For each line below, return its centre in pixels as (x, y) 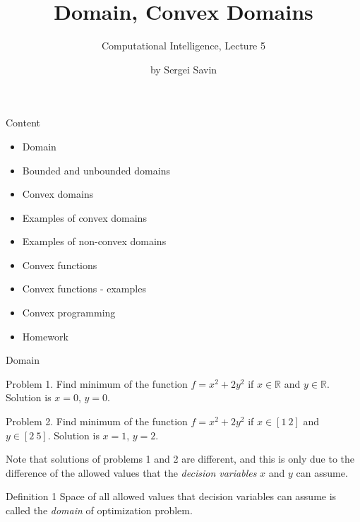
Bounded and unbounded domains (96, 170)
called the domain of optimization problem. (99, 510)
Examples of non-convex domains (94, 241)
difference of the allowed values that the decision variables (131, 472)
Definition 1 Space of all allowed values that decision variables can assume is (171, 496)
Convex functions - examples (84, 289)
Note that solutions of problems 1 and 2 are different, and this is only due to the (180, 459)
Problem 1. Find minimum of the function (97, 383)
